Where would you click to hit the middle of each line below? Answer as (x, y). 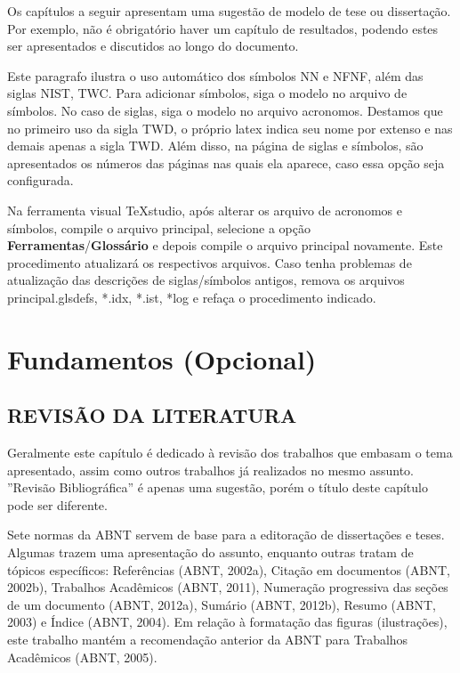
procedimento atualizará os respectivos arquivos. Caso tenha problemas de (210, 262)
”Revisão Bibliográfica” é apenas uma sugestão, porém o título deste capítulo (218, 487)
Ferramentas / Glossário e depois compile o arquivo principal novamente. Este (225, 245)
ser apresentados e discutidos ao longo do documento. (153, 46)
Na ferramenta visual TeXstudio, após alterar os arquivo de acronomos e (205, 210)
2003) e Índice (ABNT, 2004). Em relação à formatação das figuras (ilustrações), (227, 622)
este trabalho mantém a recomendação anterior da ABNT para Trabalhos (208, 640)
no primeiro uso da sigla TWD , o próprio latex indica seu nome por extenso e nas (230, 128)
